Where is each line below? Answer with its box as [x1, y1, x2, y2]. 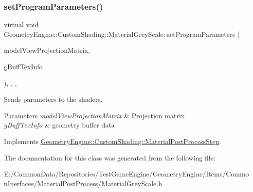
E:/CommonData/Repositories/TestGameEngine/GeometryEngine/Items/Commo [4, 169, 249, 179]
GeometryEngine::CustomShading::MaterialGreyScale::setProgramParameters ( [4, 29, 240, 39]
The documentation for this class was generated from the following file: [4, 152, 216, 162]
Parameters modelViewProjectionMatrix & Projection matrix [4, 110, 185, 120]
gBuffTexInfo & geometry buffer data [4, 120, 115, 130]
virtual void [4, 19, 39, 30]
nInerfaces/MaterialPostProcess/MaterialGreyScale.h [4, 178, 162, 188]
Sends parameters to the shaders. [4, 94, 103, 104]
